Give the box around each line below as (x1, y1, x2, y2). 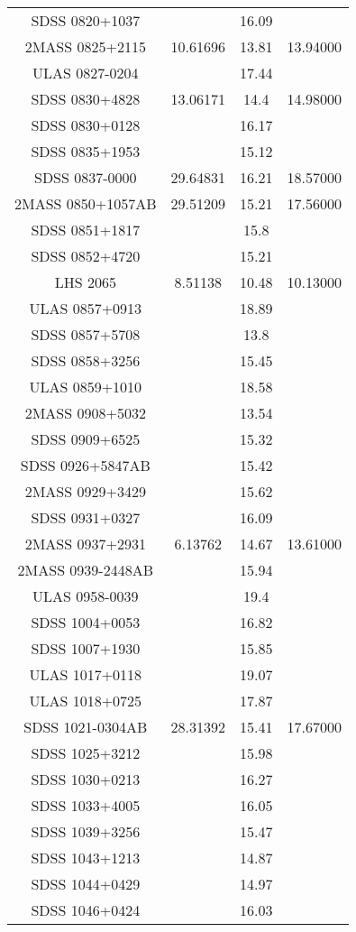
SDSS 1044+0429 (31, 873, 141, 894)
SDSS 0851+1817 (31, 219, 141, 240)
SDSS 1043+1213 (31, 847, 141, 868)
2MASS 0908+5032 (24, 402, 146, 423)
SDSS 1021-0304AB (23, 716, 148, 737)
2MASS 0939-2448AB (17, 559, 154, 580)
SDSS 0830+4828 (31, 88, 141, 109)
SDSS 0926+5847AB (20, 455, 151, 475)
